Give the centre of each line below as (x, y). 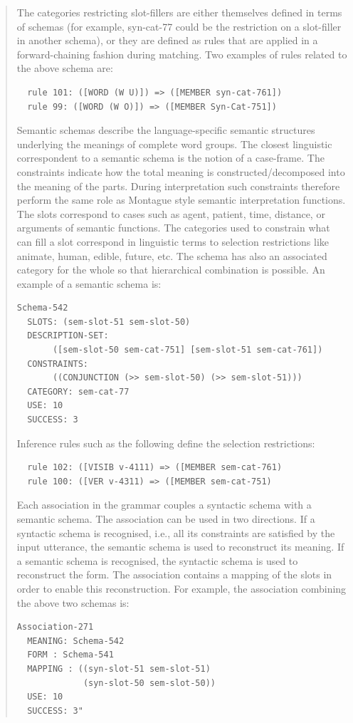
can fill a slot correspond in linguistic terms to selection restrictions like (173, 241)
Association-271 (55, 627)
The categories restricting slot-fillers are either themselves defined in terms (179, 12)
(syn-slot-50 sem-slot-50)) (149, 683)
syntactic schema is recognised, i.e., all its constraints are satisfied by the (176, 532)
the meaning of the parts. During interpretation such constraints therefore (178, 186)
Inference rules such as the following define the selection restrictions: (166, 443)
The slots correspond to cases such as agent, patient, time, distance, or (171, 213)
